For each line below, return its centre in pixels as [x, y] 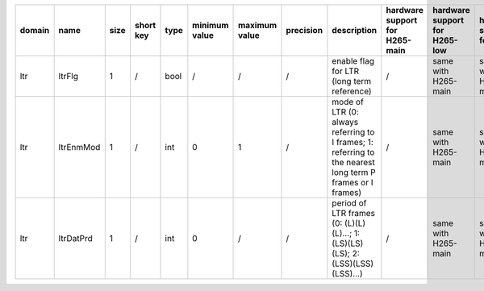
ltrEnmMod [79, 147]
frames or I [353, 183]
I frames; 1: [353, 142]
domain [35, 30]
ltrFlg [69, 76]
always [345, 122]
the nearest [353, 162]
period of [349, 203]
